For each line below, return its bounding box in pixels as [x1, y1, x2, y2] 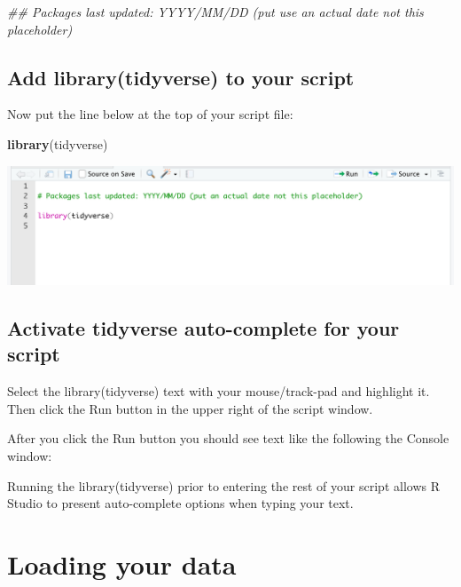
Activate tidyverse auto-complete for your [7, 313, 400, 341]
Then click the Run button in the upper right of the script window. [7, 399, 373, 417]
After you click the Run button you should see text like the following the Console [7, 429, 449, 448]
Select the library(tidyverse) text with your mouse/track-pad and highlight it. [7, 382, 430, 401]
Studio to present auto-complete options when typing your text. [7, 494, 354, 512]
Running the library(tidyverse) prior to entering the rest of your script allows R [7, 476, 440, 495]
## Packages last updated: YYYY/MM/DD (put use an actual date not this [7, 3, 424, 20]
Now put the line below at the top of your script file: [7, 105, 293, 123]
